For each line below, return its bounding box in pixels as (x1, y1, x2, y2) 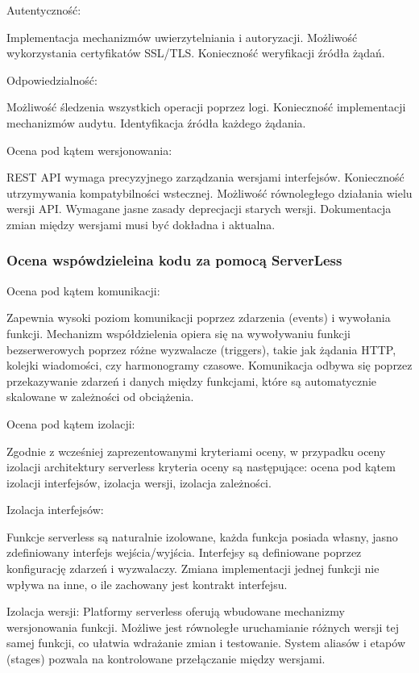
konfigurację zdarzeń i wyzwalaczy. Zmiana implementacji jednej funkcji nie (6, 560, 380, 577)
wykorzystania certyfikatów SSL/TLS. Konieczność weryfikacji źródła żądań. (6, 44, 385, 61)
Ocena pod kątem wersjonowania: (6, 141, 172, 158)
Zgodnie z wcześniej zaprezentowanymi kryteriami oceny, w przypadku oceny (6, 442, 386, 459)
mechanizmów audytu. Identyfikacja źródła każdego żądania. (6, 114, 306, 131)
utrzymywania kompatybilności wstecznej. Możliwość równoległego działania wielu (6, 184, 413, 201)
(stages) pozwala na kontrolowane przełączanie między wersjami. (6, 650, 326, 667)
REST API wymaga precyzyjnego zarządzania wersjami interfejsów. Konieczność (6, 169, 404, 186)
